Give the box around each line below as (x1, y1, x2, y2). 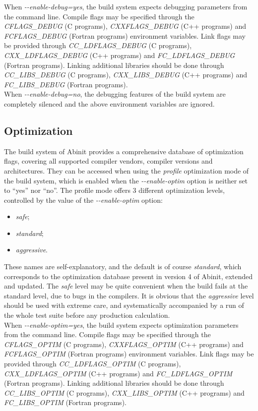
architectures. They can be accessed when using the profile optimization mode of (4, 165, 249, 176)
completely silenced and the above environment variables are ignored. (4, 98, 215, 109)
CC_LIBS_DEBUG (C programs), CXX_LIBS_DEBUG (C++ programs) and (4, 69, 248, 80)
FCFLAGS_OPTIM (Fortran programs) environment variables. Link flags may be (4, 349, 254, 359)
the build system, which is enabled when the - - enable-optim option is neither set (4, 175, 248, 185)
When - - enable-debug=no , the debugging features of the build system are (4, 89, 226, 99)
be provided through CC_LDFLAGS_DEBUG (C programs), (4, 40, 192, 51)
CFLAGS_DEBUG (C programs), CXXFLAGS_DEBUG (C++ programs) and (4, 21, 246, 31)
